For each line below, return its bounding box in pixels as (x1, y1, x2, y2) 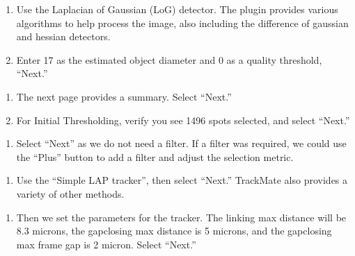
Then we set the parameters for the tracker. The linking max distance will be (16, 210, 347, 224)
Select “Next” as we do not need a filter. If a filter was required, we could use (16, 136, 347, 151)
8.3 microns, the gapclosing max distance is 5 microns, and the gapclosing (16, 223, 332, 238)
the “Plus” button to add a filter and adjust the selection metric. (16, 149, 294, 164)
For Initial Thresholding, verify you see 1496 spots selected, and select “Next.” (16, 112, 350, 127)
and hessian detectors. (16, 29, 111, 44)
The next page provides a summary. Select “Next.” (16, 89, 232, 103)
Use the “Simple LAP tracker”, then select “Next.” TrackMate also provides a (16, 173, 348, 187)
